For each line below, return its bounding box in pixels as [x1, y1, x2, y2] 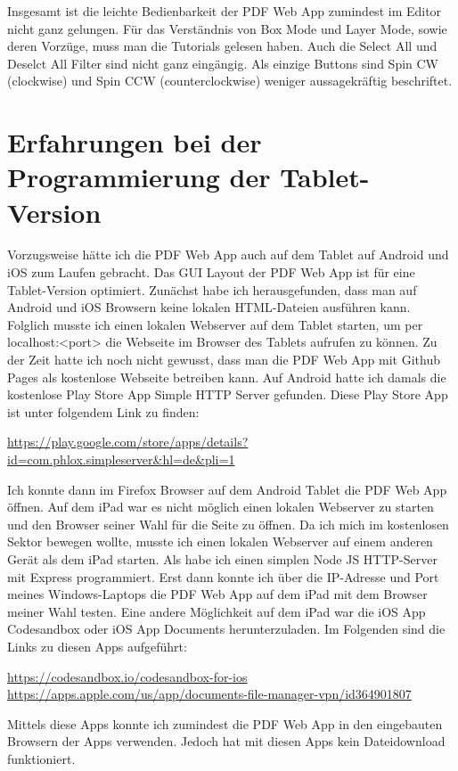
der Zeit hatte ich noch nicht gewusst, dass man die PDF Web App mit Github [7, 350, 440, 369]
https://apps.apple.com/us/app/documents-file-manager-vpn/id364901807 [7, 685, 412, 703]
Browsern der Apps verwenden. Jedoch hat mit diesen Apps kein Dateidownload [7, 732, 446, 750]
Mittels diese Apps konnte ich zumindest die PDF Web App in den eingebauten [7, 714, 443, 733]
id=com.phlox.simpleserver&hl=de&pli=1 [7, 450, 235, 468]
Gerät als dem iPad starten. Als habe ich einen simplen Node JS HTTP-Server [7, 549, 438, 568]
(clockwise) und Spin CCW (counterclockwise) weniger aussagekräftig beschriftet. [7, 71, 453, 90]
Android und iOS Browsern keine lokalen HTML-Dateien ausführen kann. [7, 298, 411, 316]
